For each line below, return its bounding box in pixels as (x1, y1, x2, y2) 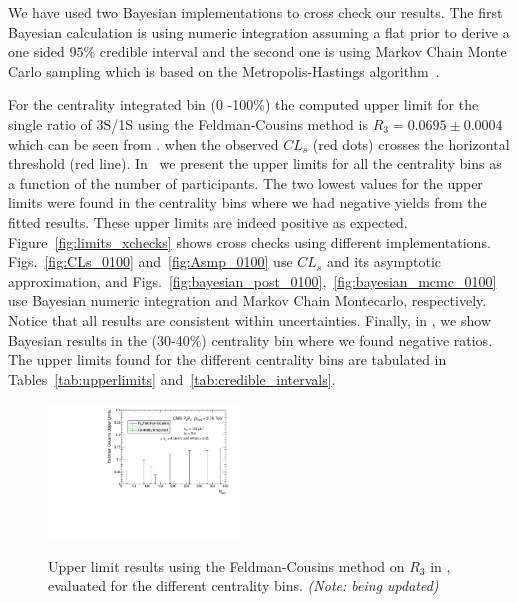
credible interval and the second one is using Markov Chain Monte (99, 41, 507, 62)
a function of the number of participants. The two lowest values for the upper (8, 172, 483, 193)
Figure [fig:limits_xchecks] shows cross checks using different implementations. (8, 231, 491, 252)
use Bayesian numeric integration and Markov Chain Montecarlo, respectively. (8, 290, 487, 311)
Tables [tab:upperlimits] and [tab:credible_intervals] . (8, 368, 336, 389)
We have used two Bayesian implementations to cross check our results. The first (8, 2, 503, 22)
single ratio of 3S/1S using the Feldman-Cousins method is (8, 113, 368, 134)
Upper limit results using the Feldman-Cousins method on (48, 555, 405, 576)
